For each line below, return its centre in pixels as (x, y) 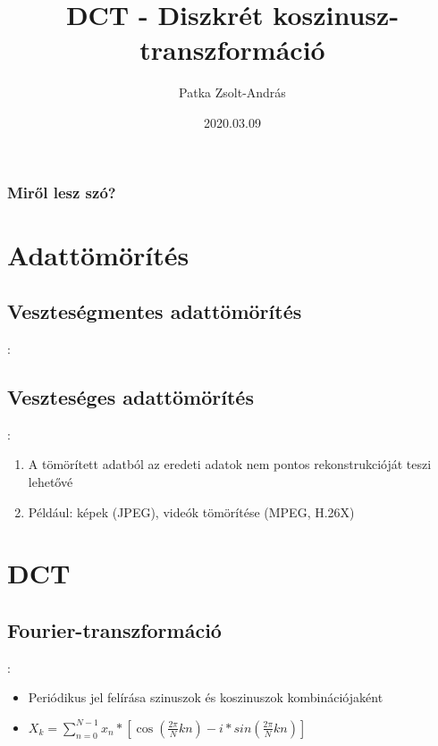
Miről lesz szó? (62, 192)
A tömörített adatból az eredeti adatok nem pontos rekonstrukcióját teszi (230, 464)
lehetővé (51, 481)
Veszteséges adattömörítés (131, 396)
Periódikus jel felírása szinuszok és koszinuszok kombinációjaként (206, 697)
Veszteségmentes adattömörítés (155, 311)
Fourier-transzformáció (114, 629)
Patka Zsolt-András (232, 92)
